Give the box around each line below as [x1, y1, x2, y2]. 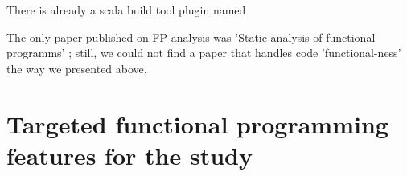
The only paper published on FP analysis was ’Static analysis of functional [6, 28, 376, 45]
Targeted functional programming [6, 107, 388, 140]
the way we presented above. [6, 59, 147, 76]
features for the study [6, 138, 253, 171]
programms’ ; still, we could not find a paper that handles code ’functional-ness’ [6, 44, 401, 61]
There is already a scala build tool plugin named [6, 2, 246, 18]
